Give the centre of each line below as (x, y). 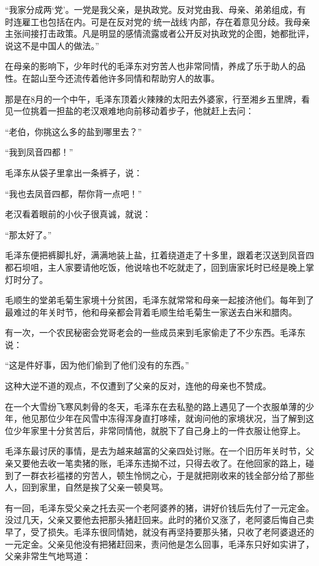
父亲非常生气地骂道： (48, 556)
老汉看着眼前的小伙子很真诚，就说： (78, 214)
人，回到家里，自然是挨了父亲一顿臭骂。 (86, 487)
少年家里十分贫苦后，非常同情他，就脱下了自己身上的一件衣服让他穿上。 (159, 430)
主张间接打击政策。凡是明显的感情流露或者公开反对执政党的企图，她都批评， (159, 33)
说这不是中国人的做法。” (52, 45)
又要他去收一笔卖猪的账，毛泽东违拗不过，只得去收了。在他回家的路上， (159, 463)
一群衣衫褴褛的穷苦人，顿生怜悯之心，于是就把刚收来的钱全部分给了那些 (168, 475)
